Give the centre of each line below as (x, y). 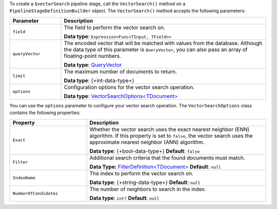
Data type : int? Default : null (124, 198)
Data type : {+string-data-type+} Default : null (145, 182)
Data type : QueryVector (93, 65)
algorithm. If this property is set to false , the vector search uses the (171, 135)
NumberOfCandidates (35, 193)
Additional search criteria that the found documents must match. (167, 157)
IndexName (24, 178)
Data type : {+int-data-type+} (99, 80)
